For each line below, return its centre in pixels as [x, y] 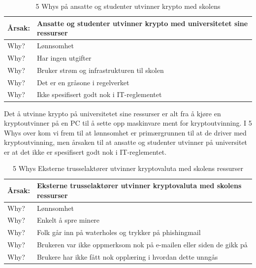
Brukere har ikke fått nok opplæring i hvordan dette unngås [127, 256]
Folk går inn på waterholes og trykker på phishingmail [119, 232]
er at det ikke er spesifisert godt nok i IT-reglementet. [85, 151]
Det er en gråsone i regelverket [83, 82]
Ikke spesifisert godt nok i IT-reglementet [99, 94]
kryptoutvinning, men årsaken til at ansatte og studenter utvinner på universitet [126, 142]
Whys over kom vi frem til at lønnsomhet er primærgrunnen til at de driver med [125, 132]
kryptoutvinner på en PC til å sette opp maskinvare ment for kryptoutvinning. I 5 [128, 123]
